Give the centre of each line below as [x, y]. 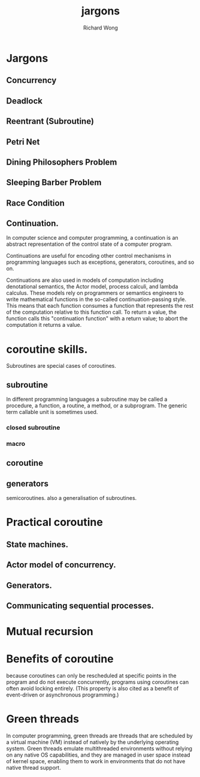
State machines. [37, 544]
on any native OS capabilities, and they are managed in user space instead [98, 755]
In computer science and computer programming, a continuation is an [92, 238]
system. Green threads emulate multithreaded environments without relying [99, 749]
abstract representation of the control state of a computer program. [89, 244]
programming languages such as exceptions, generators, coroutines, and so [100, 262]
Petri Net [23, 142]
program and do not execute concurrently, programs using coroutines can [98, 682]
